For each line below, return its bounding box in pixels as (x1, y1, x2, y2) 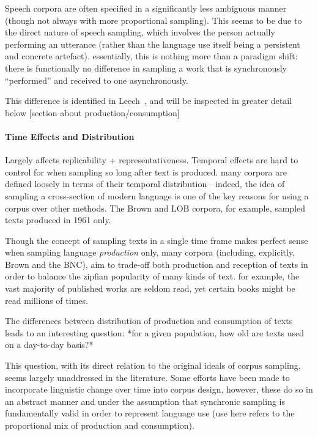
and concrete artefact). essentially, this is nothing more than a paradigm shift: (5, 50, 298, 62)
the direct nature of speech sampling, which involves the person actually (5, 26, 275, 39)
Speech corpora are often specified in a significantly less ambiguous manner (5, 2, 287, 14)
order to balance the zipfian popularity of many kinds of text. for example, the (5, 270, 300, 283)
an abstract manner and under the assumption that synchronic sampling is (5, 394, 285, 407)
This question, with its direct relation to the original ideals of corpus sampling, (5, 359, 301, 372)
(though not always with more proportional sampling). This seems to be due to (5, 13, 302, 26)
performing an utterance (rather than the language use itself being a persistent (5, 37, 300, 50)
